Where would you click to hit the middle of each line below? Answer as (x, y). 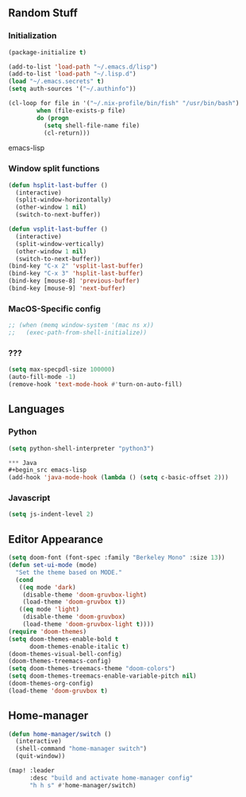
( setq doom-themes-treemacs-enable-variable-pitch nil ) (102, 676)
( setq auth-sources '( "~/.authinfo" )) (72, 89)
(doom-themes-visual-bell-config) (65, 654)
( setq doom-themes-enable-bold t (63, 639)
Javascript (29, 498)
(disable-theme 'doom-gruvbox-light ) (85, 595)
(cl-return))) (67, 133)
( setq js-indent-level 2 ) (51, 514)
